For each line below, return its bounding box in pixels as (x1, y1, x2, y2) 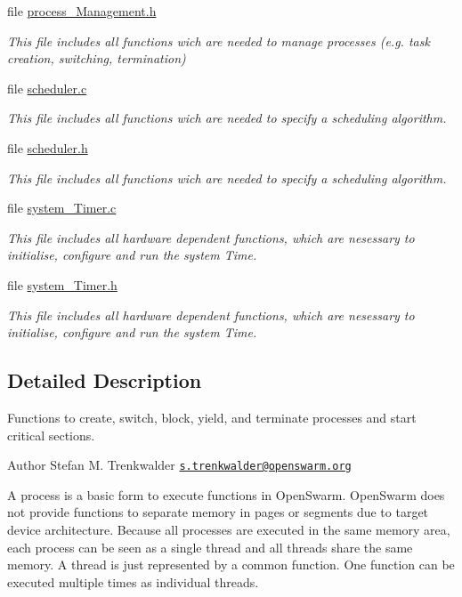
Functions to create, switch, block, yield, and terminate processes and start (7, 407, 417, 426)
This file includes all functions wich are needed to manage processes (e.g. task (7, 31, 430, 50)
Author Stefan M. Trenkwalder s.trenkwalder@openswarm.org (7, 456, 352, 474)
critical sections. (7, 425, 95, 444)
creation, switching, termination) (7, 49, 186, 68)
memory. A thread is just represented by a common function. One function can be (7, 555, 455, 574)
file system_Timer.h (7, 275, 118, 294)
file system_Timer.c (7, 198, 117, 217)
